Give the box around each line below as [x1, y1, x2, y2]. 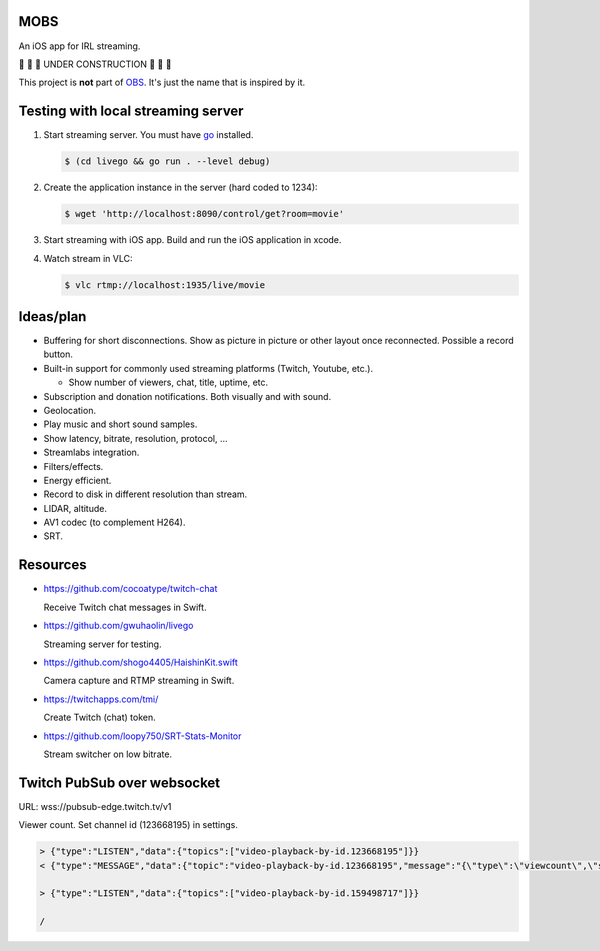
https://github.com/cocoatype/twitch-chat [43, 583, 218, 595]
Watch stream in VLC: [43, 252, 134, 264]
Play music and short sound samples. [43, 418, 198, 430]
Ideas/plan [18, 308, 87, 325]
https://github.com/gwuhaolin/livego [43, 620, 194, 632]
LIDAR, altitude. [43, 502, 107, 514]
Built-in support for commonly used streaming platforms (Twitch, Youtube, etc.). [43, 362, 374, 374]
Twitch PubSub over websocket [18, 774, 221, 791]
